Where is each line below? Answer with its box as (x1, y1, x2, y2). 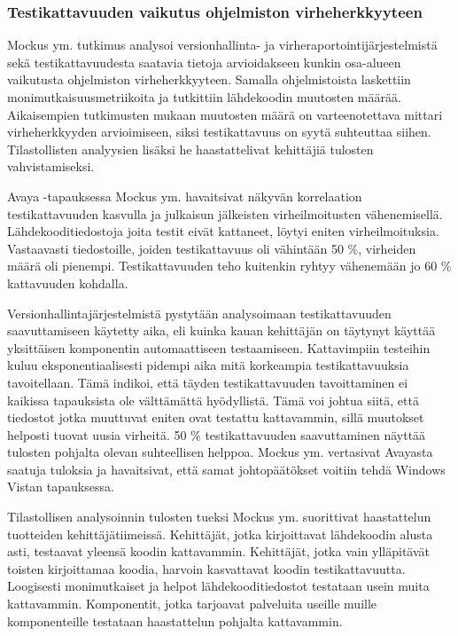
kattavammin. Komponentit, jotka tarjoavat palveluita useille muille (7, 594, 377, 613)
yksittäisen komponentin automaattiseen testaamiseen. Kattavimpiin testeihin (7, 338, 431, 357)
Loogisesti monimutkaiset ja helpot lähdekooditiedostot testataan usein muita (7, 577, 430, 595)
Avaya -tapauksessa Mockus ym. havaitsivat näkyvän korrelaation (7, 186, 362, 205)
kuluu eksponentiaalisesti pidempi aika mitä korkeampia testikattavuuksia (7, 356, 409, 374)
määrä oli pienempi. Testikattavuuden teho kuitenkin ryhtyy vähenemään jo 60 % (7, 256, 452, 275)
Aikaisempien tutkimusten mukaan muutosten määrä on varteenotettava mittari (7, 105, 443, 123)
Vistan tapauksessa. (7, 477, 114, 496)
